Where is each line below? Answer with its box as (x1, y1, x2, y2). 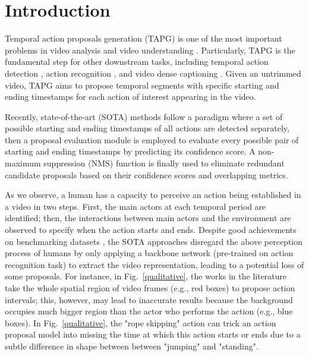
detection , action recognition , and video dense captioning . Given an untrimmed (5, 67, 301, 79)
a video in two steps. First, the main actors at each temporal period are (5, 200, 266, 212)
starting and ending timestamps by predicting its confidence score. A (5, 145, 256, 157)
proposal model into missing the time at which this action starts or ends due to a (5, 328, 301, 341)
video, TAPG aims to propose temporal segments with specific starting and (5, 78, 279, 91)
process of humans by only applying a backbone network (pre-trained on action (5, 247, 294, 259)
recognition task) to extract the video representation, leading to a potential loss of (5, 258, 304, 270)
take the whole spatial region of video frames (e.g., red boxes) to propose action (5, 282, 295, 294)
